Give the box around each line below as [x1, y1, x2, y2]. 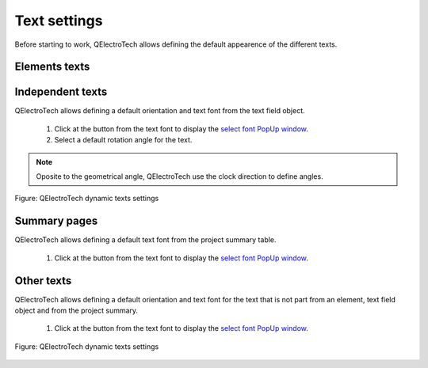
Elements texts [14, 60, 90, 74]
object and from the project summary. [14, 305, 139, 316]
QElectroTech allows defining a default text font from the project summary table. [14, 235, 277, 245]
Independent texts [14, 85, 108, 99]
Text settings [14, 12, 103, 29]
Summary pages [14, 214, 98, 228]
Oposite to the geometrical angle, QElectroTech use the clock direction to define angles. [36, 172, 324, 181]
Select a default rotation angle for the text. [54, 135, 193, 145]
